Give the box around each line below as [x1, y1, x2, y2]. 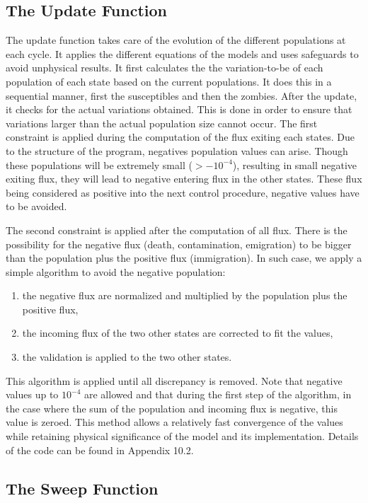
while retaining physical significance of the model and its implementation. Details [6, 429, 359, 444]
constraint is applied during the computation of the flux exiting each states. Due [6, 129, 355, 144]
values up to [6, 387, 59, 402]
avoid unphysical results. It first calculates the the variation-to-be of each [6, 60, 323, 75]
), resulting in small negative [232, 157, 357, 172]
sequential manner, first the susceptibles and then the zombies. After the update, [6, 88, 357, 103]
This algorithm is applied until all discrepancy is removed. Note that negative [6, 373, 343, 388]
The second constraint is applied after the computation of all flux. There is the [6, 222, 347, 237]
